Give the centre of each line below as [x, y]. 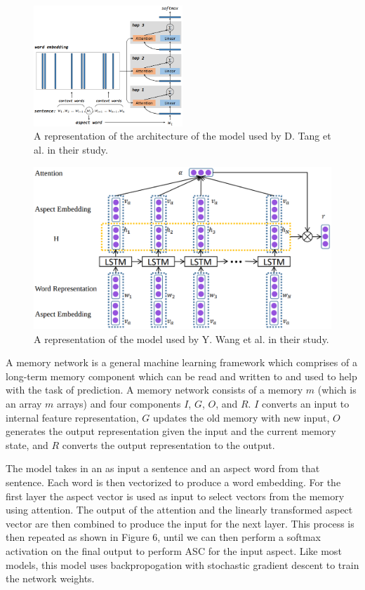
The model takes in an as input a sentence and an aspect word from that [163, 468]
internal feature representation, [72, 417]
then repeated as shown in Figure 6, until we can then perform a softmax [163, 537]
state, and [27, 444]
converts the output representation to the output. [168, 444]
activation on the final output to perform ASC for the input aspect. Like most [174, 550]
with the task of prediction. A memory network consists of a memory [154, 390]
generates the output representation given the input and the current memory [171, 431]
